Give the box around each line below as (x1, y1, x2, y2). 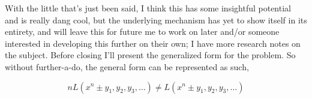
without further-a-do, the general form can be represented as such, (5, 60, 249, 73)
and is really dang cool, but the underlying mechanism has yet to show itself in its (5, 13, 307, 26)
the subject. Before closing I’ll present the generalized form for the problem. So (5, 49, 296, 61)
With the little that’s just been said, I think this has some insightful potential (5, 2, 291, 14)
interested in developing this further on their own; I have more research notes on (5, 37, 301, 49)
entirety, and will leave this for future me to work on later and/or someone (5, 25, 280, 38)
